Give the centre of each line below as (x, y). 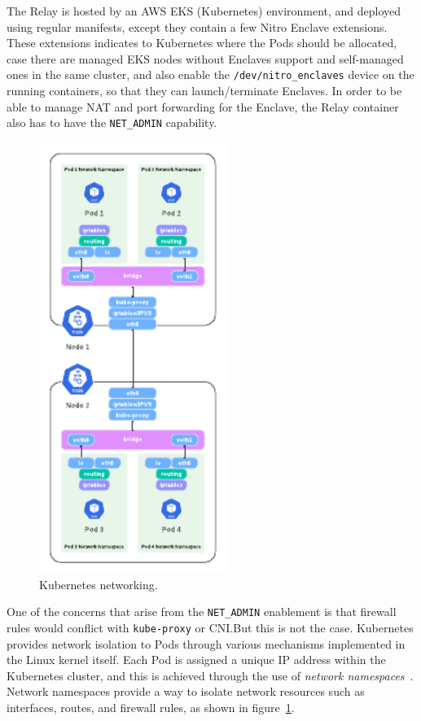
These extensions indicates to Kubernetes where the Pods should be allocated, (202, 43)
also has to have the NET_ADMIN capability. (112, 122)
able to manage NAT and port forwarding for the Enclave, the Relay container (203, 106)
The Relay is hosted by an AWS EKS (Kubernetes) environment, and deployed (204, 11)
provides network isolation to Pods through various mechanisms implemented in (206, 643)
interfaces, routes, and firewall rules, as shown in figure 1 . (151, 707)
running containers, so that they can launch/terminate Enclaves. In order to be (204, 91)
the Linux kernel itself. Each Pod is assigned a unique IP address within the (196, 660)
